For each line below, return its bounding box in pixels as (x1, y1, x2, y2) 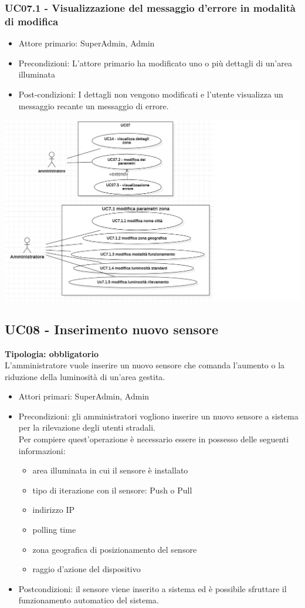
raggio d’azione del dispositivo (32, 563, 141, 575)
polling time (32, 523, 76, 536)
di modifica (5, 14, 59, 28)
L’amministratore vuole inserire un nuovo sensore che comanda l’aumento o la (5, 359, 285, 371)
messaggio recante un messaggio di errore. (18, 99, 169, 112)
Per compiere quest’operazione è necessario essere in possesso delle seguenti (18, 433, 289, 445)
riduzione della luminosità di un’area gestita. (5, 370, 165, 382)
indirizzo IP (32, 503, 75, 516)
